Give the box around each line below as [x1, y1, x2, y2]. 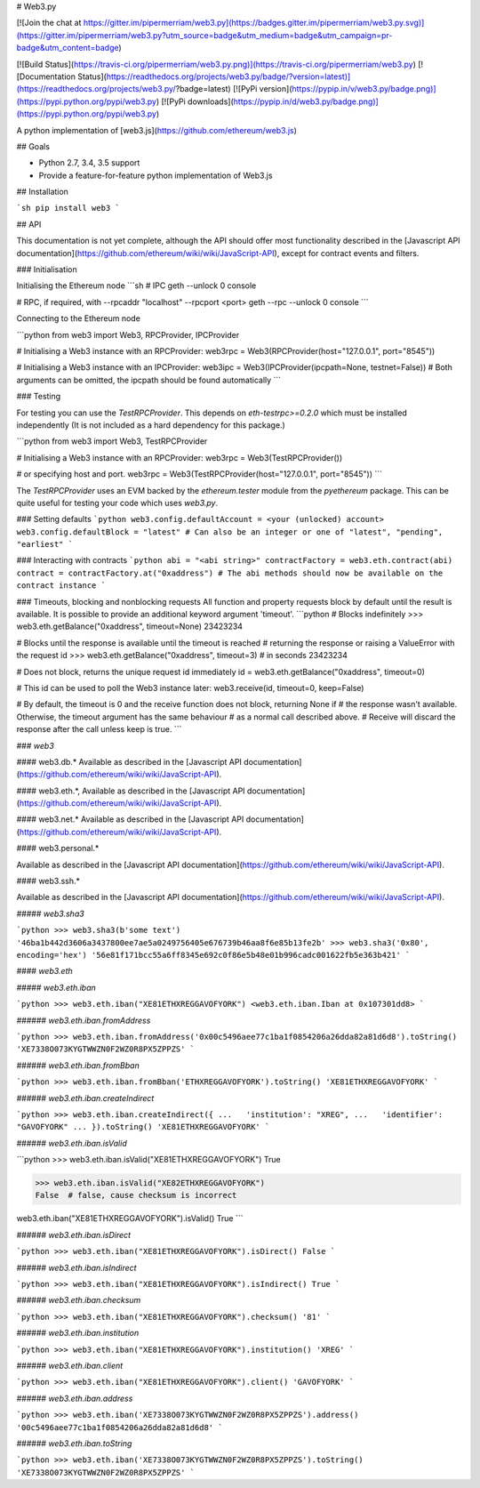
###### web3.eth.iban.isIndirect [16, 1262, 137, 1273]
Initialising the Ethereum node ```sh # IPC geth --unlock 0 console [16, 280, 257, 291]
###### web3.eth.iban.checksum [16, 1295, 141, 1306]
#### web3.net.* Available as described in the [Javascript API [16, 814, 244, 824]
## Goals [16, 141, 51, 151]
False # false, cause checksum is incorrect [35, 1190, 237, 1201]
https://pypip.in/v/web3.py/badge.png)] [292, 84, 436, 94]
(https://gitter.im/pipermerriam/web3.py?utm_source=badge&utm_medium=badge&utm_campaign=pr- [16, 29, 393, 40]
